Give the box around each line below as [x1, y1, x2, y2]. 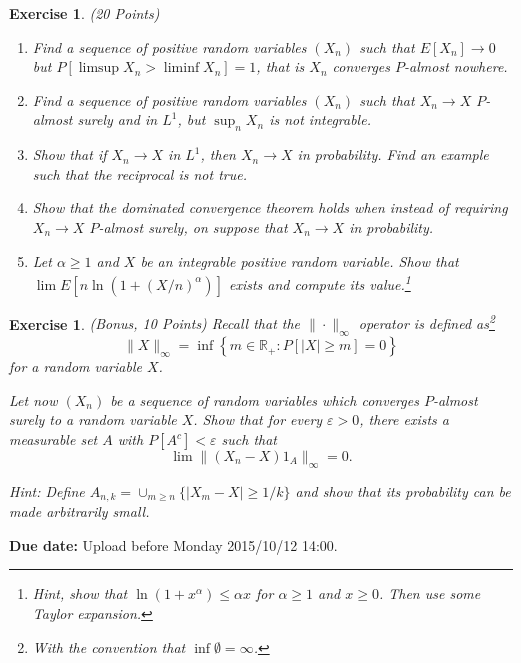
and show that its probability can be [295, 480, 511, 501]
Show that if [32, 144, 107, 165]
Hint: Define [9, 480, 85, 501]
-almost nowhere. [404, 56, 508, 77]
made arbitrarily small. [9, 501, 150, 522]
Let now [9, 389, 58, 410]
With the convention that [32, 636, 186, 657]
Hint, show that [32, 583, 128, 604]
